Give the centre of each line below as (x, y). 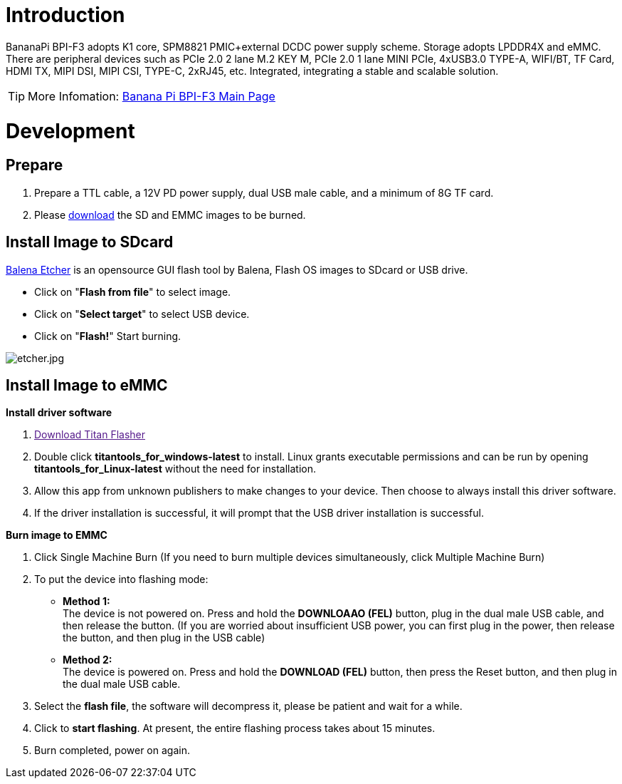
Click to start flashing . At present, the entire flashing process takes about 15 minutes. (235, 728)
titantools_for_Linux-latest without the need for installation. (175, 469)
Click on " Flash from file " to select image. (133, 292)
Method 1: (86, 602)
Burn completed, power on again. (112, 751)
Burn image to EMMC (57, 535)
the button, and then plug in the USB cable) (164, 638)
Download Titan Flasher (90, 435)
